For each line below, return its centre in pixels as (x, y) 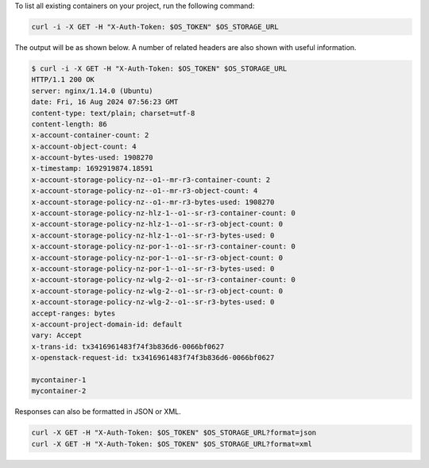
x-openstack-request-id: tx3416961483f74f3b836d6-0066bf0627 (153, 358)
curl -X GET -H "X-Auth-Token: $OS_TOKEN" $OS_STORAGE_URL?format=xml (172, 444)
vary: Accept (57, 335)
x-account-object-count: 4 (84, 146)
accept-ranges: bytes (73, 313)
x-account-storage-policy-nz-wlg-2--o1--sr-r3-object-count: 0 (157, 291)
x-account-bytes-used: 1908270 (93, 158)
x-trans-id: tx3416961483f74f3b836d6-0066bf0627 (128, 346)
